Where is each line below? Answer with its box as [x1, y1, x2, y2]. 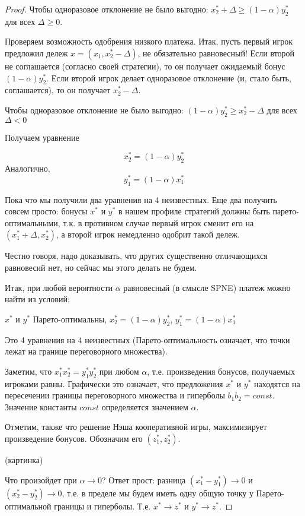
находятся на [253, 377, 300, 390]
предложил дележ [5, 46, 68, 59]
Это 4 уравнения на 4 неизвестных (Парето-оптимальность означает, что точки [5, 333, 290, 346]
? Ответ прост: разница [102, 473, 186, 486]
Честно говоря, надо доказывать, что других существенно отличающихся [5, 249, 268, 262]
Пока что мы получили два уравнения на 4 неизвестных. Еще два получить [5, 193, 277, 205]
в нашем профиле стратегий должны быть [118, 205, 270, 217]
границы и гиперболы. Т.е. [54, 499, 151, 512]
